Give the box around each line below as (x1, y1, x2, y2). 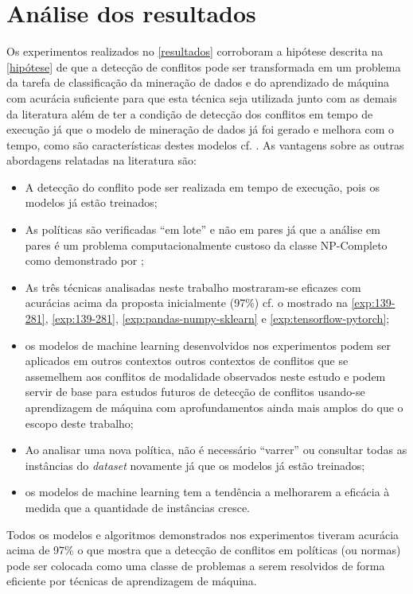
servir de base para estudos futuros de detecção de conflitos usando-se (25, 383, 365, 400)
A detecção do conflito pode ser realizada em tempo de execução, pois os (25, 178, 380, 195)
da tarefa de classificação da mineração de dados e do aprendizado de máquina (6, 74, 389, 91)
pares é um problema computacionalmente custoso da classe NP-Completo (25, 236, 388, 253)
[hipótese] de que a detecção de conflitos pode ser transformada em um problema (6, 58, 401, 75)
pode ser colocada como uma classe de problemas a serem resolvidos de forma (6, 557, 385, 573)
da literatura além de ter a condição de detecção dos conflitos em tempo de (6, 105, 373, 122)
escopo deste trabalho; (25, 414, 134, 431)
